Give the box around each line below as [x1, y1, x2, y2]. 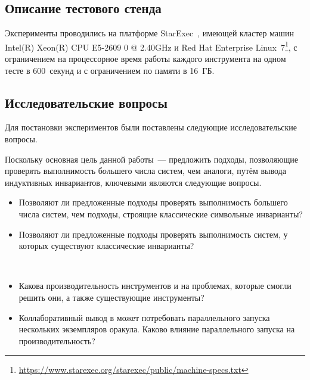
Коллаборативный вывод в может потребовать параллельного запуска [18, 311, 270, 323]
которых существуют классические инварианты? [18, 239, 194, 252]
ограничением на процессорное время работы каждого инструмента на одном [5, 52, 286, 65]
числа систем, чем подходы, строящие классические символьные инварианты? [18, 208, 303, 220]
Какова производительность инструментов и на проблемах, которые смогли [18, 279, 292, 292]
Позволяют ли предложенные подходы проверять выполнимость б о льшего [18, 196, 288, 208]
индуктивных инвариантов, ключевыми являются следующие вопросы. [5, 176, 262, 188]
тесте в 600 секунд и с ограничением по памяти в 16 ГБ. [5, 64, 215, 76]
